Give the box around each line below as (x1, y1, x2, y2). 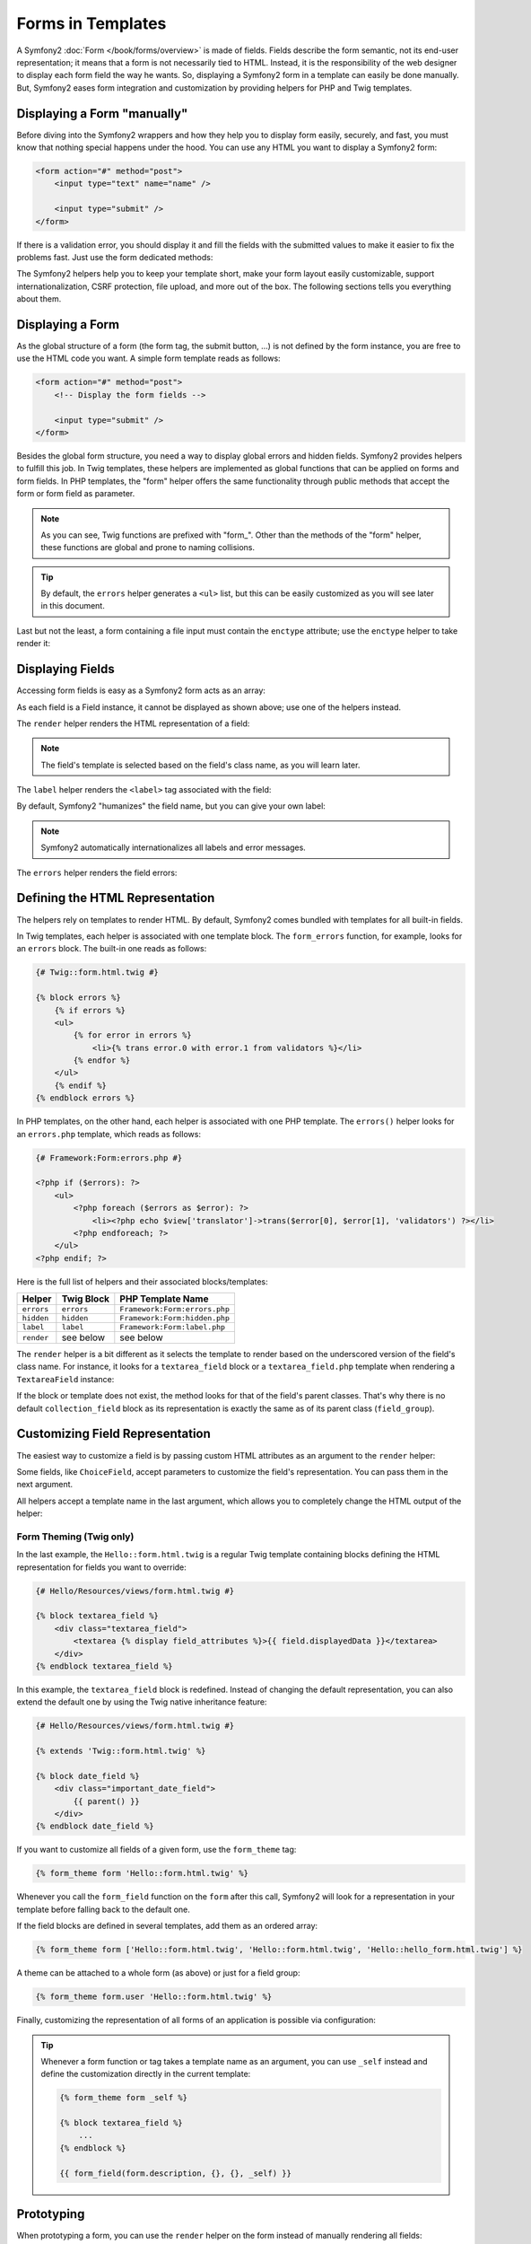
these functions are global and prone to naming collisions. (40, 542, 256, 553)
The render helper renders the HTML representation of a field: (16, 718, 250, 729)
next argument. (16, 1479, 74, 1490)
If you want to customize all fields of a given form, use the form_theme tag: (16, 1845, 297, 1855)
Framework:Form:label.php (119, 1322, 226, 1332)
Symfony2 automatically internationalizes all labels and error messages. (40, 842, 307, 853)
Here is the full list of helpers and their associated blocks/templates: (16, 1275, 268, 1287)
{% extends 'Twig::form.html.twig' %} (35, 1746, 206, 1757)
